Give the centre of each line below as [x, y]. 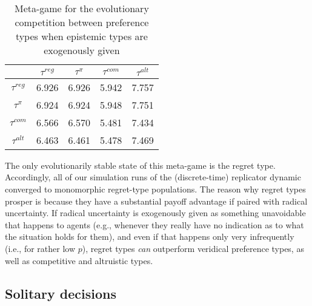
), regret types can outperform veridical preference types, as [193, 248]
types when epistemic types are [81, 36]
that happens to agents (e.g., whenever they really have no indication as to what [154, 224]
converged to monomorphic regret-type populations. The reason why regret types [155, 189]
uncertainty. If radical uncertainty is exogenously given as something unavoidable [155, 213]
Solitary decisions [61, 293]
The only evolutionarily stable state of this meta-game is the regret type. [140, 165]
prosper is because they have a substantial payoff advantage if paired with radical [156, 201]
